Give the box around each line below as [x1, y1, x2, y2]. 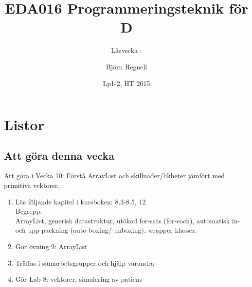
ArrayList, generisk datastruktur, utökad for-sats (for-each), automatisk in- [15, 215, 240, 225]
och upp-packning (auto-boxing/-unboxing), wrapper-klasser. [15, 225, 197, 235]
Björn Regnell [106, 61, 147, 71]
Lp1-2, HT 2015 [103, 78, 150, 88]
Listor [4, 115, 44, 135]
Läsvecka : [111, 45, 142, 55]
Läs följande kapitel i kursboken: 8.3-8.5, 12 [15, 196, 146, 206]
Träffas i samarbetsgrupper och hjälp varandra [15, 257, 154, 268]
